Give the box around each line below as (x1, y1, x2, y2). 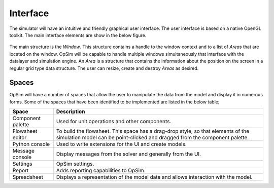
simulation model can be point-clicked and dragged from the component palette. (56, 134, 249, 141)
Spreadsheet (12, 174, 43, 181)
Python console (12, 141, 50, 148)
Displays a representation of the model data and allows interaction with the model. (56, 174, 253, 181)
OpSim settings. (56, 160, 94, 167)
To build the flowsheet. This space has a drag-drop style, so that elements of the (56, 128, 250, 135)
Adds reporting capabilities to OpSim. (56, 167, 146, 174)
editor (12, 134, 27, 141)
